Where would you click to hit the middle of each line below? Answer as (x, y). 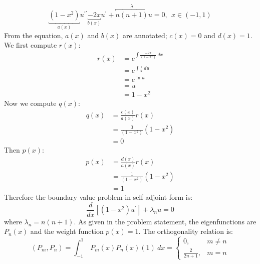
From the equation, (34, 35)
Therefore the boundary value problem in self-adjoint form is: (98, 197)
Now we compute (30, 103)
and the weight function (67, 231)
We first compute (31, 45)
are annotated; (145, 35)
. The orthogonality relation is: (186, 231)
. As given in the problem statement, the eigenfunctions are (165, 221)
